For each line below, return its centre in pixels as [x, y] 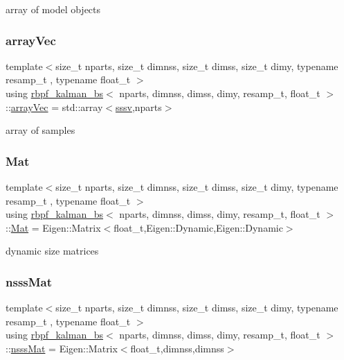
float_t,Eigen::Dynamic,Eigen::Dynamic [198, 227]
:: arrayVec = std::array [54, 106]
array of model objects [53, 9]
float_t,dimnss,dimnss [177, 348]
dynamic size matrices [52, 251]
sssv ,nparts [138, 106]
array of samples [40, 130]
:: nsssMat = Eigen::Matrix [62, 348]
